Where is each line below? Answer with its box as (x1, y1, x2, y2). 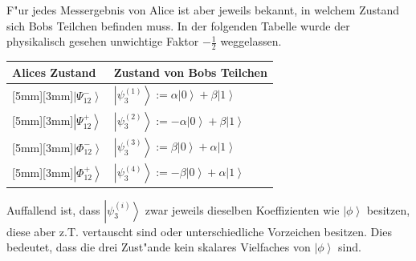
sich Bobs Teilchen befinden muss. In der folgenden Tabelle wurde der (6, 17, 350, 34)
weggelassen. (220, 33, 282, 50)
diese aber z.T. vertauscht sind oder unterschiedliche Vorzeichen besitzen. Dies (6, 223, 392, 239)
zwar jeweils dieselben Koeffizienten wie (145, 201, 340, 218)
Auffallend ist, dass (6, 201, 100, 218)
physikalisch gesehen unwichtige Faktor (6, 33, 199, 50)
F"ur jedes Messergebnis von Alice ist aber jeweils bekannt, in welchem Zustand (6, 2, 400, 18)
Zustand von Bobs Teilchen (113, 63, 267, 80)
